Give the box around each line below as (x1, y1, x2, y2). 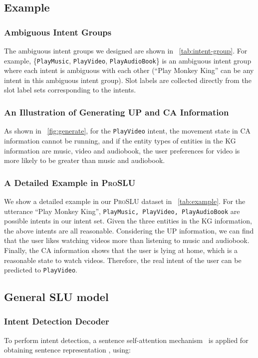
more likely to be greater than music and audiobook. (4, 155, 165, 165)
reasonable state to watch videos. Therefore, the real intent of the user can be (4, 254, 242, 265)
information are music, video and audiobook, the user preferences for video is (4, 145, 240, 155)
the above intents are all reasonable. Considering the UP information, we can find (4, 225, 254, 235)
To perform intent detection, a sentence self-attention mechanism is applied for (4, 334, 249, 345)
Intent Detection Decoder (4, 315, 109, 327)
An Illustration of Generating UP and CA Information (4, 105, 229, 118)
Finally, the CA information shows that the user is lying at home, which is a (4, 244, 238, 255)
